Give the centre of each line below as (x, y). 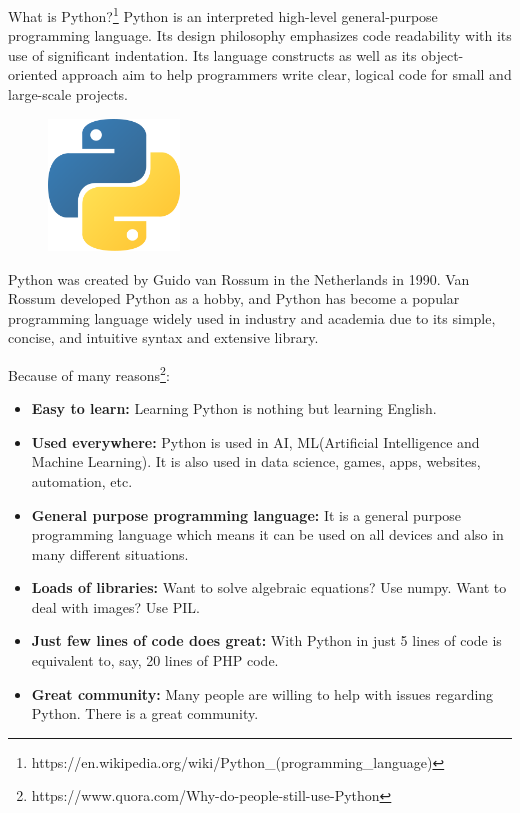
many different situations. (110, 553)
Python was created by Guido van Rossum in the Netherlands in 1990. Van (239, 278)
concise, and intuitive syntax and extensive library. (163, 337)
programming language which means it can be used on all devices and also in (267, 534)
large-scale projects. (68, 94)
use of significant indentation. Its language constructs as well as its (212, 54)
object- (442, 54)
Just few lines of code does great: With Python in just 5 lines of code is (266, 640)
